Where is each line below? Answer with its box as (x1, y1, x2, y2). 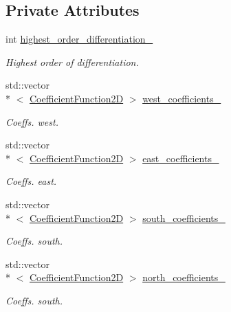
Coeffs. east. (5, 174, 57, 188)
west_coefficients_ (142, 91, 221, 105)
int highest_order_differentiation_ (5, 32, 153, 46)
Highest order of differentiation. (5, 54, 139, 69)
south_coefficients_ (142, 210, 225, 225)
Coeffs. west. (5, 114, 58, 129)
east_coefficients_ (142, 151, 219, 165)
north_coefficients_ (142, 270, 225, 285)
